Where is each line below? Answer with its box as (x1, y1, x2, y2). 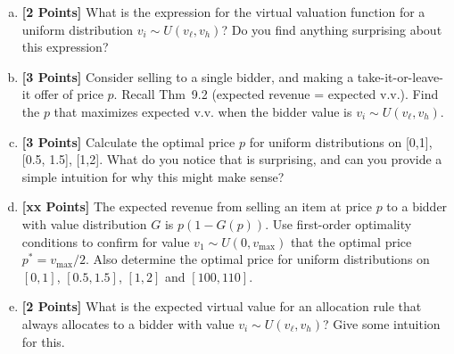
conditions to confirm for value (21, 232, 190, 251)
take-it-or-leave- (357, 67, 443, 86)
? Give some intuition (322, 314, 441, 333)
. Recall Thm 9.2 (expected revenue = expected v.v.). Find (113, 85, 439, 103)
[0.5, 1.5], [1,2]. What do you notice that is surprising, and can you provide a (21, 150, 442, 169)
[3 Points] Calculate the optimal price (21, 132, 235, 151)
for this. (21, 332, 65, 350)
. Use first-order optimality (265, 214, 412, 233)
